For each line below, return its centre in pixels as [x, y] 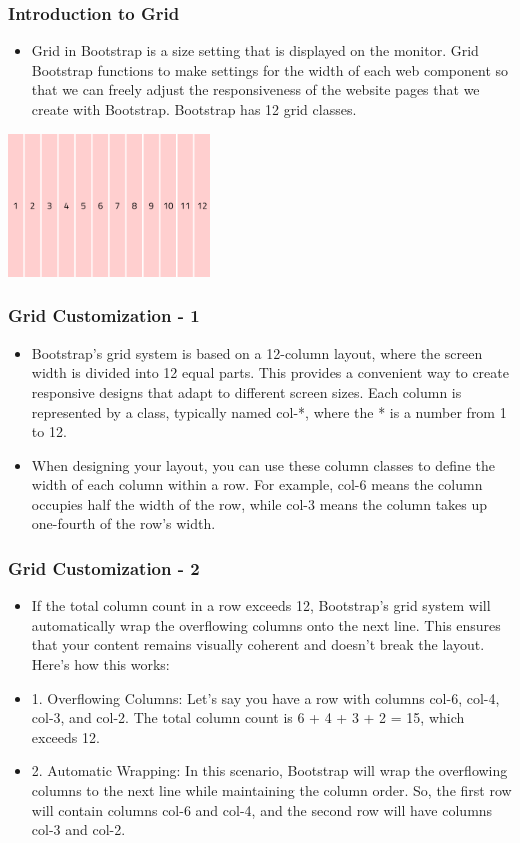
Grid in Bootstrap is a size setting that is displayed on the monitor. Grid [255, 50]
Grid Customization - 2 [104, 567]
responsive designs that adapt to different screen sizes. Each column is [246, 391]
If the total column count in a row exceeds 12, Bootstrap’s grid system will [261, 605]
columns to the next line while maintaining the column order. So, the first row [271, 790]
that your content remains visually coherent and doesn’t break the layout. [258, 644]
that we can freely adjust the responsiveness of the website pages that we [255, 89]
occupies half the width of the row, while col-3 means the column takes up [259, 503]
